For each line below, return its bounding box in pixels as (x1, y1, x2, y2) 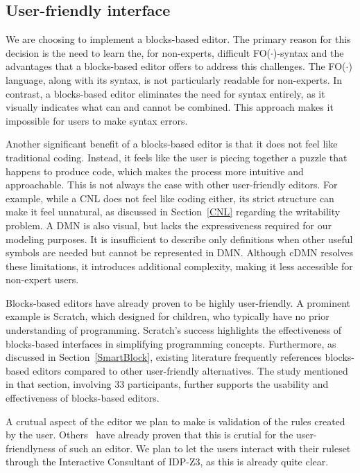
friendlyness (6, 440, 55, 455)
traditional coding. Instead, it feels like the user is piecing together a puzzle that (6, 150, 348, 164)
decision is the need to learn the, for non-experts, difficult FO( (6, 45, 271, 60)
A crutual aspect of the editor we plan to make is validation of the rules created (6, 413, 345, 428)
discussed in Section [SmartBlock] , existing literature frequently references (6, 350, 322, 364)
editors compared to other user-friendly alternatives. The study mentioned (32, 363, 348, 377)
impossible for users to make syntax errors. (6, 113, 188, 127)
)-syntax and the (273, 45, 344, 60)
